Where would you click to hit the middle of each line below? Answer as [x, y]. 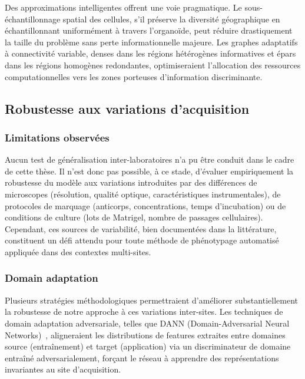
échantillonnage [33, 19]
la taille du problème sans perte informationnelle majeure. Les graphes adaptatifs [151, 42]
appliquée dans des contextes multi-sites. [78, 251]
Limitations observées [57, 137]
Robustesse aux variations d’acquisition [127, 108]
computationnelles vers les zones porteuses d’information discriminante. [134, 76]
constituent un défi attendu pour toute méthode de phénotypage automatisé [142, 240]
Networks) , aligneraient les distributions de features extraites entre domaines [145, 334]
